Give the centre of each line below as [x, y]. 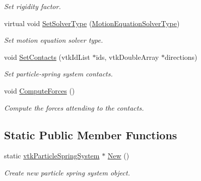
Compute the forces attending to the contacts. [74, 107]
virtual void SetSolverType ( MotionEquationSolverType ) [92, 23]
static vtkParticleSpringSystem [52, 156]
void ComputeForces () [40, 90]
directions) [181, 57]
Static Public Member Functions [91, 134]
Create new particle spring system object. [67, 172]
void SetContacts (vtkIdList [47, 57]
